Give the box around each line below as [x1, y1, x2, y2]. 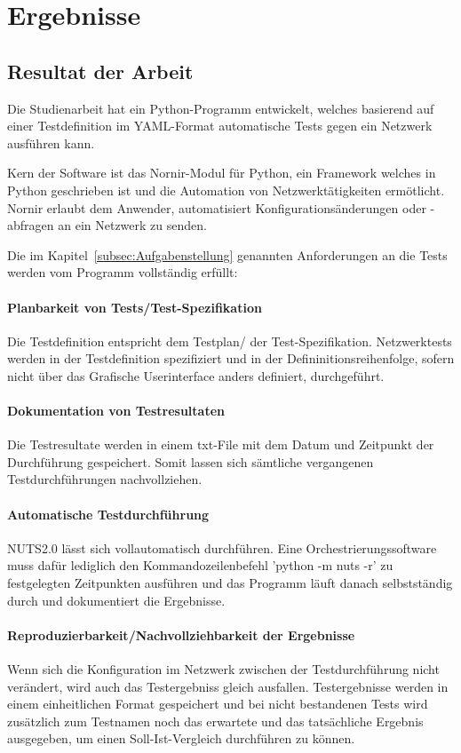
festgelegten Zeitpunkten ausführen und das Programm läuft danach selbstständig [7, 574, 453, 592]
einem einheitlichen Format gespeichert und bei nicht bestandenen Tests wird [7, 694, 428, 713]
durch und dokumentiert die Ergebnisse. [7, 591, 226, 609]
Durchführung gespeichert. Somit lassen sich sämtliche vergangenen [7, 452, 374, 471]
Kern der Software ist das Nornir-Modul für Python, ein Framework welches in [7, 163, 436, 182]
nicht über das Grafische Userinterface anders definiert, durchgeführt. [7, 366, 385, 384]
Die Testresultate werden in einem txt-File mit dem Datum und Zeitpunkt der [7, 435, 434, 454]
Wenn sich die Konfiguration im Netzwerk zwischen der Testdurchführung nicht [7, 660, 440, 678]
